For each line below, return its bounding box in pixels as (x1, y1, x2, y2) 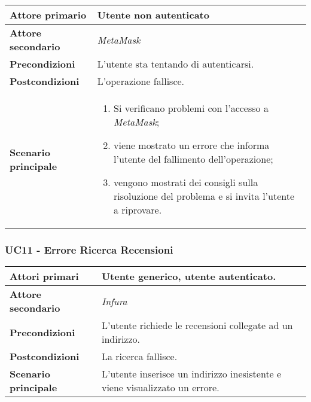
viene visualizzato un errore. (101, 380, 219, 395)
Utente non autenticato (97, 8, 209, 22)
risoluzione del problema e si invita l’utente (113, 189, 295, 203)
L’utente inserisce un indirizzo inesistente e (101, 367, 282, 381)
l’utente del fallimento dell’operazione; (113, 152, 273, 166)
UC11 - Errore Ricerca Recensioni (5, 242, 173, 257)
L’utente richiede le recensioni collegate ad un (101, 318, 293, 333)
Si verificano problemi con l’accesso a (113, 101, 269, 115)
